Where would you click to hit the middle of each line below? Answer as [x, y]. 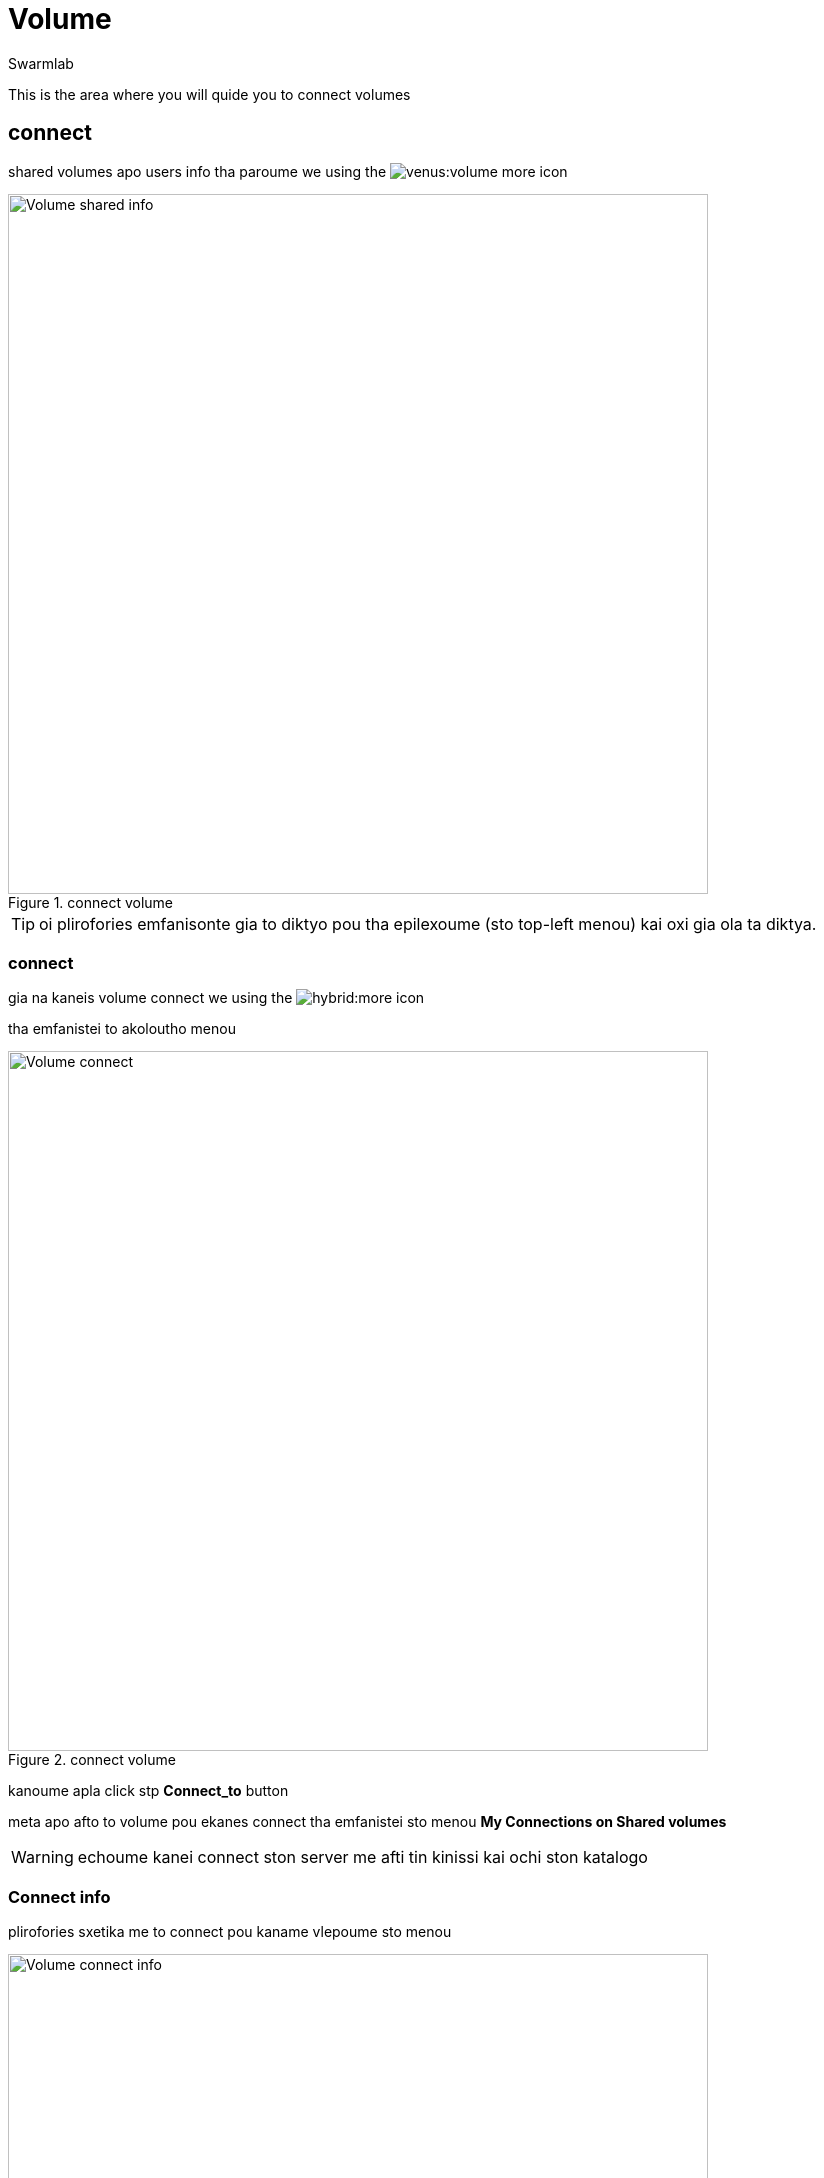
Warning [42, 1857]
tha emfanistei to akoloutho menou [122, 1029]
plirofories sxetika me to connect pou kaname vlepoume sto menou [230, 1932]
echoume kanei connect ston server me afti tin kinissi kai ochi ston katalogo [362, 1857]
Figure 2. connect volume [92, 1760]
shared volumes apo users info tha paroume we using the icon [288, 171]
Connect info [59, 1896]
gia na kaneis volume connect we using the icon [216, 998]
